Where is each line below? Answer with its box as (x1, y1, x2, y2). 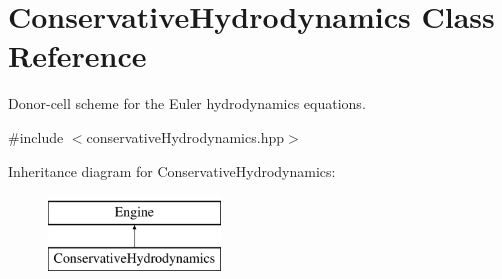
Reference (8, 35, 147, 76)
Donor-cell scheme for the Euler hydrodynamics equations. (8, 93, 366, 114)
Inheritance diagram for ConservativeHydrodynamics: (8, 160, 336, 181)
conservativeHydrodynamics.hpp (86, 126, 284, 147)
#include (8, 126, 64, 147)
